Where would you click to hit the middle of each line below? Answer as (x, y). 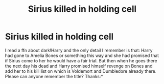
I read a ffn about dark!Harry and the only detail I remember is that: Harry (79, 50)
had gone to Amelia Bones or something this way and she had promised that (82, 56)
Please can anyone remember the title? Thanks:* (54, 76)
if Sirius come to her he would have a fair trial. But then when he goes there (81, 60)
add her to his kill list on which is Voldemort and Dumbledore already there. (81, 71)
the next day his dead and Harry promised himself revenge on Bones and (79, 66)
